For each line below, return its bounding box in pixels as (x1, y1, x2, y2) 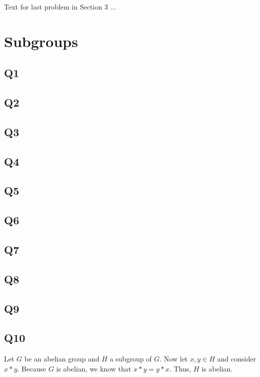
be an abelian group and (24, 353, 100, 364)
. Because (17, 363, 46, 373)
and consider (217, 353, 256, 364)
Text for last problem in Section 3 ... (4, 2, 116, 12)
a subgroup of (110, 353, 152, 364)
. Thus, (169, 363, 191, 373)
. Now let (159, 353, 188, 364)
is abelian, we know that (56, 363, 131, 373)
